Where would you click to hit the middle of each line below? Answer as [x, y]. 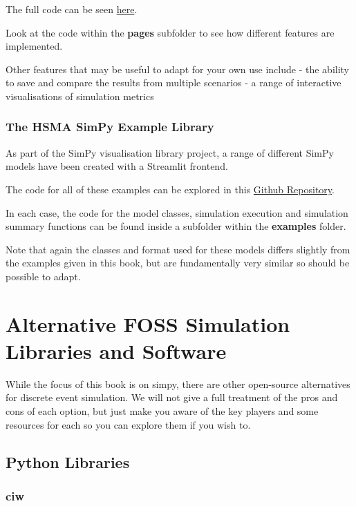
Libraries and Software [116, 350]
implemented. [34, 46]
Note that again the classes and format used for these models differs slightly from [178, 249]
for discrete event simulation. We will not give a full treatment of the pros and [172, 397]
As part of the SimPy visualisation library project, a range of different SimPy [170, 152]
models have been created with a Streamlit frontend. [117, 166]
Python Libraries [68, 461]
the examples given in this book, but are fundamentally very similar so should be [178, 263]
